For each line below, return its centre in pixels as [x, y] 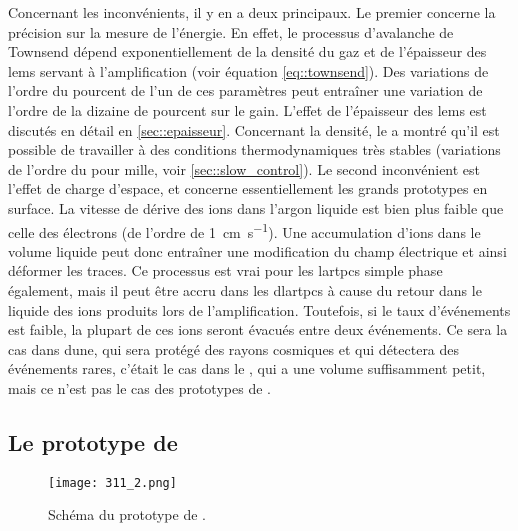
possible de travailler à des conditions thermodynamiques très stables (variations [254, 149]
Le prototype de [93, 441]
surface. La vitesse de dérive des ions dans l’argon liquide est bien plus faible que [256, 207]
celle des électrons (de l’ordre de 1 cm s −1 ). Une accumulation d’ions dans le [244, 230]
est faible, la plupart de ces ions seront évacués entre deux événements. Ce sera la [258, 329]
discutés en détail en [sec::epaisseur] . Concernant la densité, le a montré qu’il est [254, 129]
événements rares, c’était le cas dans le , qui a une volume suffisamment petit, [247, 368]
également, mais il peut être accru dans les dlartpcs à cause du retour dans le [245, 289]
